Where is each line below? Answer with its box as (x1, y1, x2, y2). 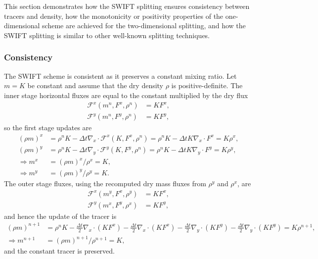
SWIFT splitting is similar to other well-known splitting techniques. (4, 30, 210, 40)
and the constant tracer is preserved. (4, 246, 115, 256)
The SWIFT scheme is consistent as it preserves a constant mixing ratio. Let (4, 70, 237, 81)
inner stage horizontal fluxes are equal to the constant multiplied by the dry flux (4, 90, 248, 100)
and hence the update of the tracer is (4, 210, 117, 221)
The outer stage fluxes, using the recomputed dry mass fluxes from (4, 178, 206, 188)
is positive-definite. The (171, 80, 243, 91)
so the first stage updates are (4, 122, 92, 133)
